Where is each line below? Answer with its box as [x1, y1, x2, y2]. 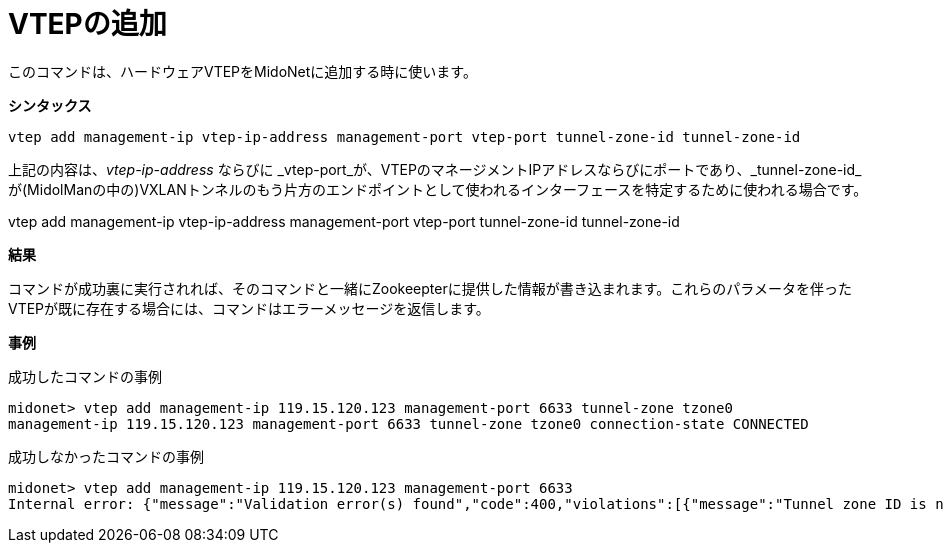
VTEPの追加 [8, 7, 167, 41]
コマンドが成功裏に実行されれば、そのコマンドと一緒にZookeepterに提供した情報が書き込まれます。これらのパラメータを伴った [8, 279, 852, 297]
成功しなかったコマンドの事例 [8, 447, 204, 465]
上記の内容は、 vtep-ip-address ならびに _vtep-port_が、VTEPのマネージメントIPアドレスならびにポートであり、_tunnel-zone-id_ [8, 160, 862, 178]
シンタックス [8, 96, 92, 114]
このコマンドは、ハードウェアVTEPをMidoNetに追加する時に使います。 [8, 62, 477, 80]
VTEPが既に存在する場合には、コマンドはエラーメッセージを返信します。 [8, 299, 490, 317]
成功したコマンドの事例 [8, 367, 162, 385]
